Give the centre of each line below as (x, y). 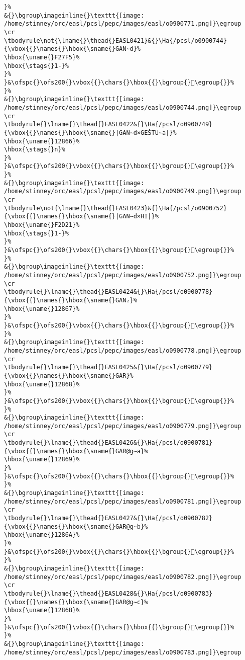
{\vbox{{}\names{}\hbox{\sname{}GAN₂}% (71, 300)
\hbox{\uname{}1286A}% (42, 535)
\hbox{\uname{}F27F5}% (42, 57)
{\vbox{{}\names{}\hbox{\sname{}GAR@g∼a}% (76, 451)
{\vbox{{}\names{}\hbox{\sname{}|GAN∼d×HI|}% (81, 217)
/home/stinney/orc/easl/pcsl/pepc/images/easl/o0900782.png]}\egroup (123, 577)
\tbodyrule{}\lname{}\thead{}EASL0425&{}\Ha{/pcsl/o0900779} (108, 367)
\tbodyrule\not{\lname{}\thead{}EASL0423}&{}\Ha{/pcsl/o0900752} (115, 208)
